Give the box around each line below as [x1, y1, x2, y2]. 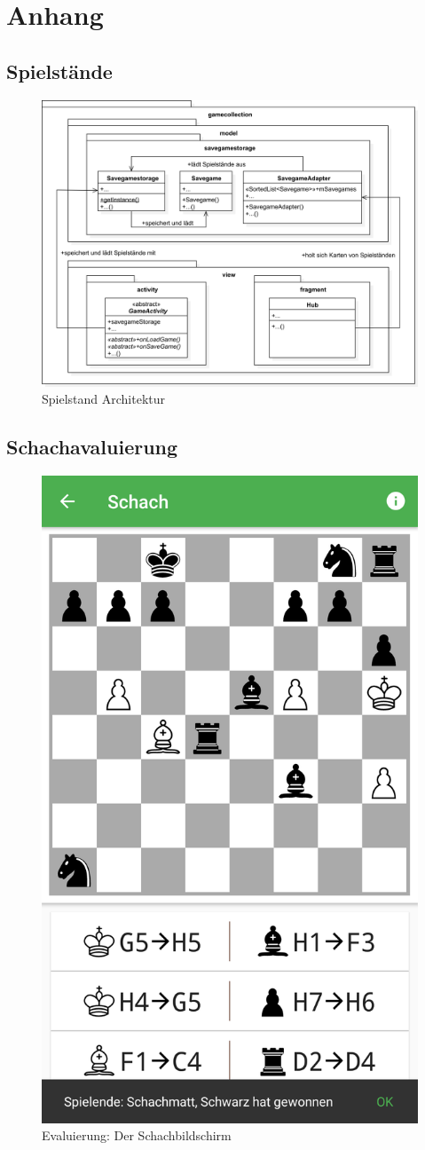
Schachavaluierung [6, 433, 178, 461]
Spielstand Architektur [42, 390, 166, 408]
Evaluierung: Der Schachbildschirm [42, 1126, 232, 1145]
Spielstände [6, 57, 113, 84]
